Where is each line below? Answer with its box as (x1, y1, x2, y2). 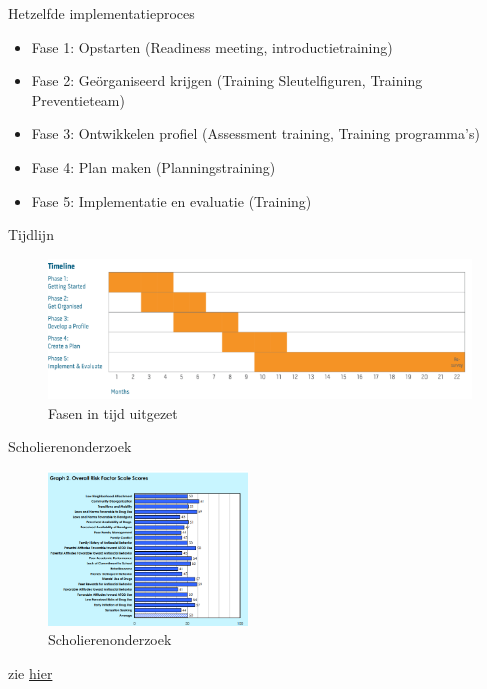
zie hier (8, 662, 53, 683)
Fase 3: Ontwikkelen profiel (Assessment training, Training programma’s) (31, 123, 480, 144)
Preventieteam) (31, 89, 125, 110)
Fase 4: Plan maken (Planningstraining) (31, 156, 276, 177)
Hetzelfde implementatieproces (8, 3, 195, 23)
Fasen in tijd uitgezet (48, 402, 178, 423)
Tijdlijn (8, 224, 54, 245)
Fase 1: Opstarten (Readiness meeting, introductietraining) (31, 36, 393, 57)
